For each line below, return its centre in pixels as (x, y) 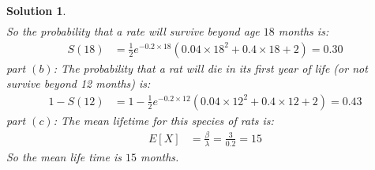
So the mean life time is (64, 156)
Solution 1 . (36, 10)
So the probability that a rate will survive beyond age (133, 31)
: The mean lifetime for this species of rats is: (163, 120)
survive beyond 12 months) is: (79, 83)
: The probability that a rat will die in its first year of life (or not (210, 68)
